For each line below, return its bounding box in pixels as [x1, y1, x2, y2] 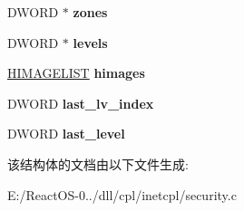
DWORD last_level [7, 124, 125, 143]
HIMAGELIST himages [7, 63, 145, 82]
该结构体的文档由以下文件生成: [7, 154, 189, 173]
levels [73, 33, 108, 52]
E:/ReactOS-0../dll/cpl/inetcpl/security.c [7, 185, 237, 204]
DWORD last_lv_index [7, 93, 154, 112]
